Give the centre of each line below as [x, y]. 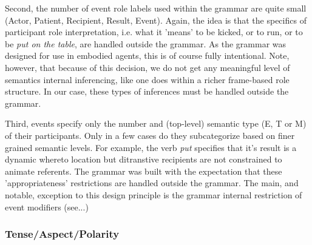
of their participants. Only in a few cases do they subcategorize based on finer [150, 135]
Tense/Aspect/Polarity [62, 234]
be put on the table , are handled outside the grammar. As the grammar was [146, 43]
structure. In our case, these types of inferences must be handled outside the [147, 91]
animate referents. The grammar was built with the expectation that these [144, 171]
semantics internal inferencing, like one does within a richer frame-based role [147, 79]
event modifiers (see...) [47, 206]
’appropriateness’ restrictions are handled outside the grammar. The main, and [152, 183]
